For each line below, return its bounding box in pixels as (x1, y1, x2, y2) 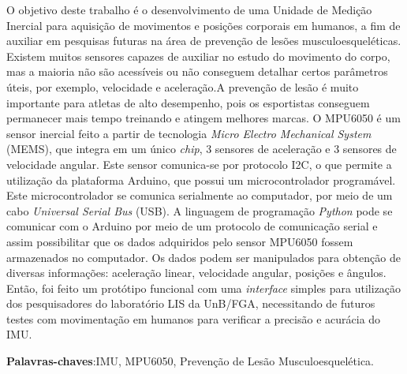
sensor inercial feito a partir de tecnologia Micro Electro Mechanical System (6, 125, 372, 141)
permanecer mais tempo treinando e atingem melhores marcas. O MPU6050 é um (6, 110, 401, 126)
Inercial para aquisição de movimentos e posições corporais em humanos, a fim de (6, 17, 401, 33)
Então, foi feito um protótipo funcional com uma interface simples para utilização (6, 279, 401, 296)
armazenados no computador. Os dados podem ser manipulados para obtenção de (6, 249, 401, 265)
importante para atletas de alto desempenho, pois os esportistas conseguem (6, 94, 370, 110)
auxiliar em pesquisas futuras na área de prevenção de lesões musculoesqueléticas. (6, 32, 401, 49)
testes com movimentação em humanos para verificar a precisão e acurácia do (6, 310, 381, 327)
